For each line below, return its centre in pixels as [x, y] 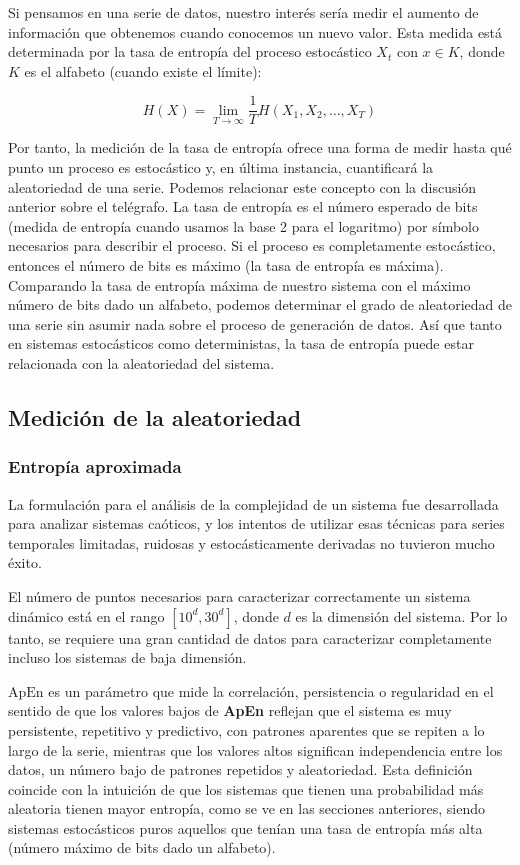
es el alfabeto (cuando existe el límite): [143, 70]
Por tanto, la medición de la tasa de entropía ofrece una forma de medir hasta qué [260, 147]
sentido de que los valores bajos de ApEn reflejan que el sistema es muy [230, 710]
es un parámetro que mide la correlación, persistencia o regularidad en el [271, 690]
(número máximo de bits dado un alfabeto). [142, 847]
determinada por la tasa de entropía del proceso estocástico [190, 51]
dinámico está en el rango [86, 615]
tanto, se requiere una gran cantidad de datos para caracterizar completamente [250, 637]
